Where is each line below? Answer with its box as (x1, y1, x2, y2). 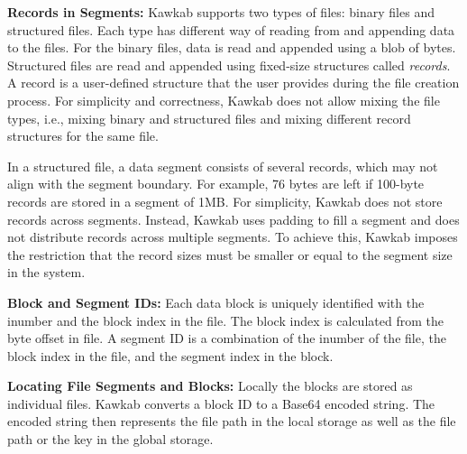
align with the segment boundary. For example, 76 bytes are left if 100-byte (7, 174, 425, 193)
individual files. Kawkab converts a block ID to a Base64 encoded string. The (7, 394, 435, 412)
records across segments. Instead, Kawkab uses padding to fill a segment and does (7, 209, 460, 228)
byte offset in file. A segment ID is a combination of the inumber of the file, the (7, 329, 446, 347)
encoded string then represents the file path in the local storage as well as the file (7, 412, 456, 431)
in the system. (7, 263, 86, 282)
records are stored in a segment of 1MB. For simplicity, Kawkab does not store (7, 191, 443, 210)
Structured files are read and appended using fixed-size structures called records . (7, 55, 451, 74)
